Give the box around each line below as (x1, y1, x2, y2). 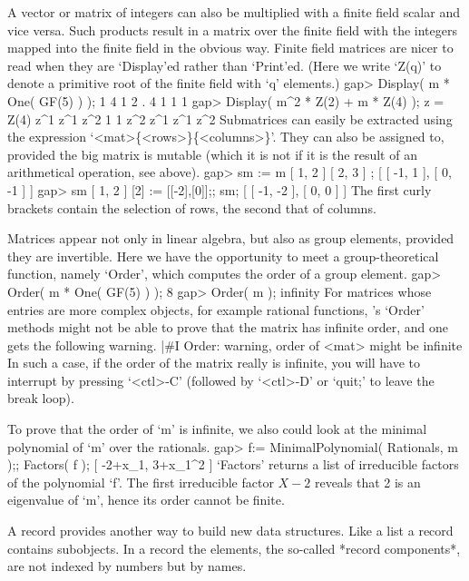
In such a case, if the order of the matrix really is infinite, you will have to (7, 353, 420, 372)
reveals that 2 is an (314, 472, 421, 491)
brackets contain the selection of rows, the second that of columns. (7, 198, 376, 217)
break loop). (7, 389, 74, 408)
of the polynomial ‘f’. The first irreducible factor (7, 472, 274, 491)
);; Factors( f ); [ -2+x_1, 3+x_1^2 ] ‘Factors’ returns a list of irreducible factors (7, 455, 459, 474)
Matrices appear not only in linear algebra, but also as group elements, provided (7, 229, 454, 248)
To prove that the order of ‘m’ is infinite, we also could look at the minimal (7, 419, 427, 438)
